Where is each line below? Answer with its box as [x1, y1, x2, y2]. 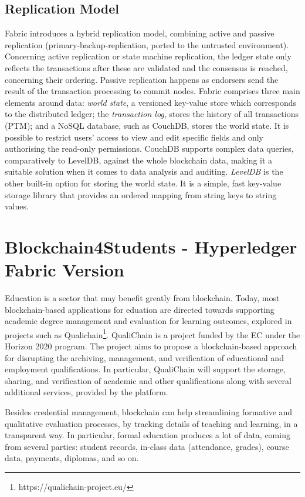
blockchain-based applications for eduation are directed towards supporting [5, 303, 274, 315]
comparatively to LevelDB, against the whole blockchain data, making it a [5, 154, 273, 166]
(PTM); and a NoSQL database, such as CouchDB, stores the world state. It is [5, 119, 289, 131]
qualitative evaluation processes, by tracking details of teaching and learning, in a [5, 417, 298, 429]
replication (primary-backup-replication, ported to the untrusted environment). [5, 38, 289, 51]
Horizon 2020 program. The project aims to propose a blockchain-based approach [5, 340, 297, 352]
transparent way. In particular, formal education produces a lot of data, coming [5, 429, 290, 441]
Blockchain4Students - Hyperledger [5, 234, 297, 258]
